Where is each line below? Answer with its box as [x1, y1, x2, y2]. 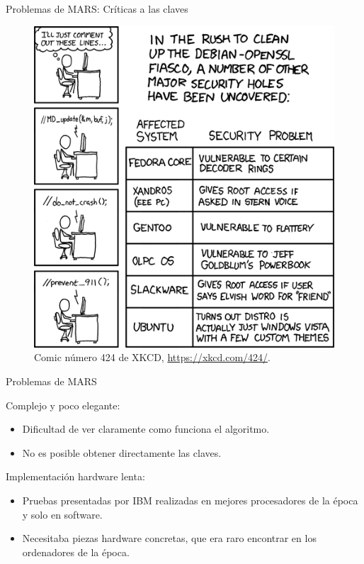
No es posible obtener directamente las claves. [22, 445, 222, 460]
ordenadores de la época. [22, 544, 130, 559]
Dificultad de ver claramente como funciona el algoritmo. [22, 421, 270, 436]
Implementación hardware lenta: [6, 469, 145, 484]
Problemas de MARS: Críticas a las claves [6, 1, 188, 16]
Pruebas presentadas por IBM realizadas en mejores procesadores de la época [22, 492, 358, 507]
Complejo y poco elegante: [6, 397, 120, 412]
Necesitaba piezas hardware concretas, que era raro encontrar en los [22, 531, 317, 546]
